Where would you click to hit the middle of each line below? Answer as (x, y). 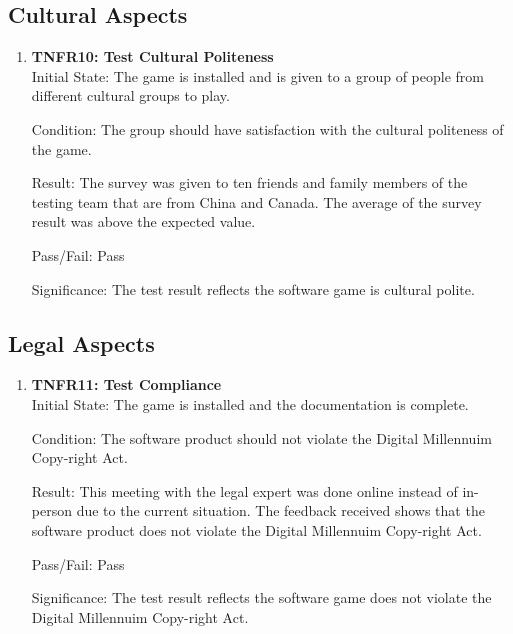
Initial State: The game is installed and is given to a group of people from (257, 75)
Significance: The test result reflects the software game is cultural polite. (253, 288)
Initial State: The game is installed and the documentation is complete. (250, 403)
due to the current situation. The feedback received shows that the (280, 510)
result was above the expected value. (143, 221)
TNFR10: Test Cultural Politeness (152, 56)
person (51, 510)
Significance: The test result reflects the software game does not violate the (261, 597)
